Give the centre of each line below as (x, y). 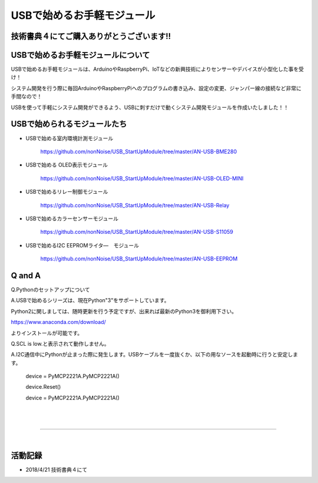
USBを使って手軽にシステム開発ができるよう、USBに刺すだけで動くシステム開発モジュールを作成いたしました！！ (150, 107)
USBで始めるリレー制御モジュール (67, 192)
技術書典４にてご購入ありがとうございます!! (91, 36)
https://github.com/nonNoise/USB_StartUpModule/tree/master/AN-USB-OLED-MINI (142, 178)
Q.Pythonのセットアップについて (51, 289)
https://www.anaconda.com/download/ (58, 322)
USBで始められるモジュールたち (69, 124)
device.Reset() (43, 387)
